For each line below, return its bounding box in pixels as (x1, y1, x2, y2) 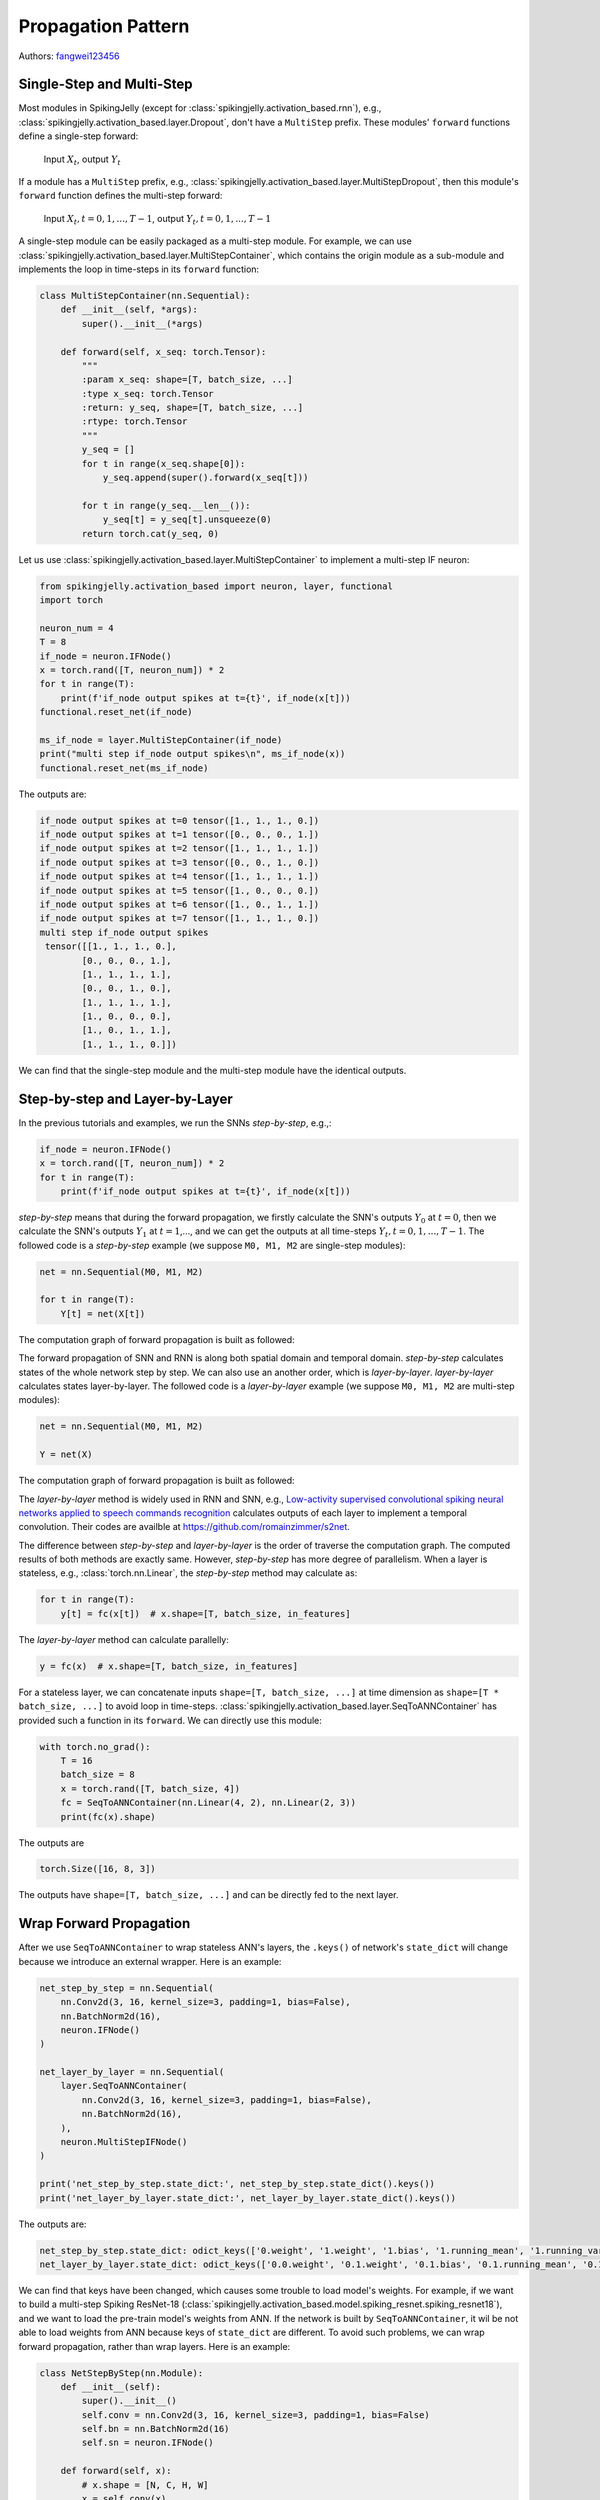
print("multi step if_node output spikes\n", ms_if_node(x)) (39, 748, 346, 760)
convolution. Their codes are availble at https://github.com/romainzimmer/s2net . (18, 1521, 350, 1533)
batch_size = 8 (60, 1769, 135, 1780)
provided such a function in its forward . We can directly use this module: (18, 1714, 322, 1726)
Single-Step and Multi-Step (18, 76, 194, 93)
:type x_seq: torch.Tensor (81, 388, 214, 399)
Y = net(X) (39, 1449, 93, 1460)
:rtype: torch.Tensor (81, 416, 188, 427)
